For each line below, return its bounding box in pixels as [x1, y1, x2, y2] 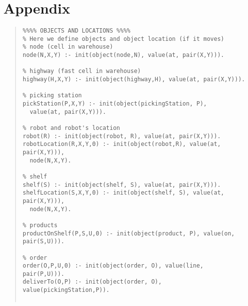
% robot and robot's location [22, 125, 120, 131]
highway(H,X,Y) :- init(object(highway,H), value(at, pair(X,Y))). [22, 76, 245, 83]
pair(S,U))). [22, 238, 65, 245]
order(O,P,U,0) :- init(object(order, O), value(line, [22, 262, 204, 270]
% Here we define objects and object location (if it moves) [22, 35, 225, 42]
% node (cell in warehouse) [22, 43, 113, 51]
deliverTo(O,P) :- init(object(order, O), [22, 278, 162, 286]
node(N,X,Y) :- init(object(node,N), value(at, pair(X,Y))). [22, 52, 225, 59]
